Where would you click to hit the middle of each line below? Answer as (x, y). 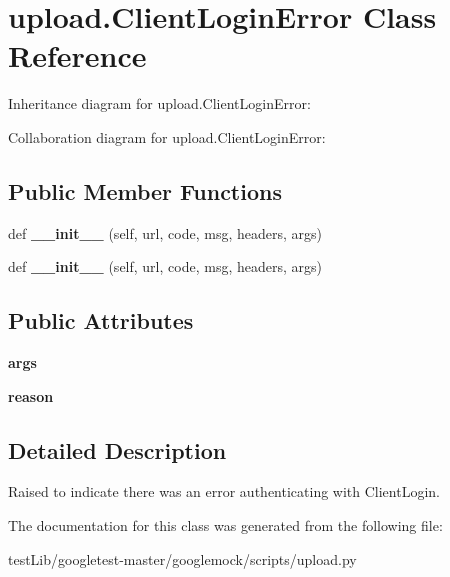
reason (31, 395)
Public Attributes (101, 320)
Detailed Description (117, 449)
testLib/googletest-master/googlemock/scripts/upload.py (182, 558)
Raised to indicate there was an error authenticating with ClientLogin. (224, 491)
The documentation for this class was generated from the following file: (225, 525)
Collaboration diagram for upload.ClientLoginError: (167, 136)
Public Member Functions (145, 190)
